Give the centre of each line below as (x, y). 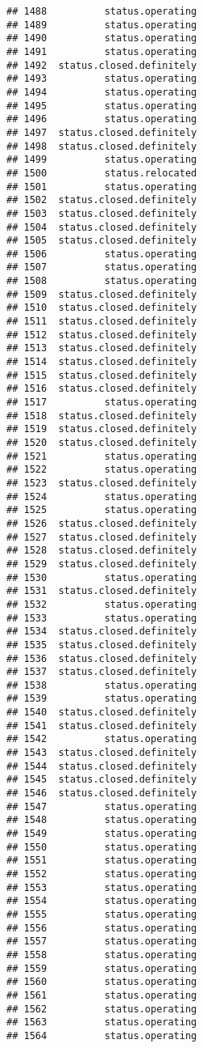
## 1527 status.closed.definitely (102, 537)
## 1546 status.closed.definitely (102, 793)
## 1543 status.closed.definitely (102, 753)
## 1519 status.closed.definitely (102, 429)
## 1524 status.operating (102, 496)
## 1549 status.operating (102, 834)
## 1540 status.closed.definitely (102, 713)
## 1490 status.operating (102, 38)
